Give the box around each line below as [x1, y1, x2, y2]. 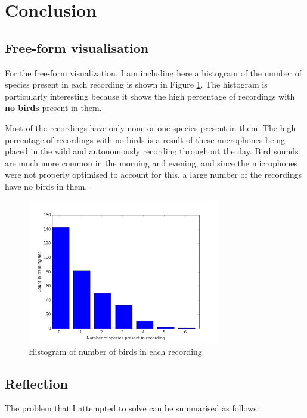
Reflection [5, 374, 68, 392]
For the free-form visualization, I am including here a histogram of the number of [5, 66, 302, 79]
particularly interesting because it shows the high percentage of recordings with [5, 89, 295, 102]
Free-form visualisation [5, 38, 149, 57]
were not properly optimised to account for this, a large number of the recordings [5, 168, 302, 181]
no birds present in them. [5, 101, 102, 114]
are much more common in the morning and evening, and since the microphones [5, 156, 298, 169]
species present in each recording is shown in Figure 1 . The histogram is [5, 78, 268, 91]
